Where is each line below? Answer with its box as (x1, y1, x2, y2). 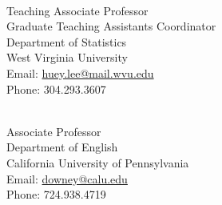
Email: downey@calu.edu (6, 170, 128, 187)
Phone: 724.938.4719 (6, 186, 106, 203)
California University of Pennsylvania (6, 154, 189, 171)
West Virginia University (6, 49, 128, 66)
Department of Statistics (6, 33, 127, 50)
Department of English (6, 139, 118, 155)
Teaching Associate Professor (6, 2, 149, 18)
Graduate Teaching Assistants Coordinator (6, 18, 216, 34)
